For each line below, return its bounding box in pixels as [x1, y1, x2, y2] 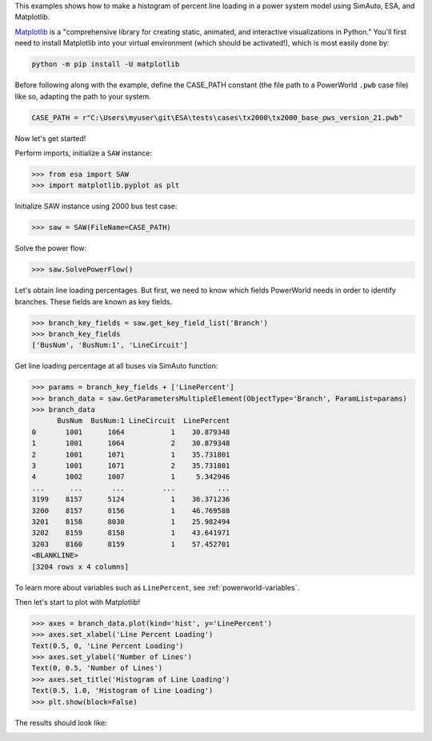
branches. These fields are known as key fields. [14, 296, 172, 306]
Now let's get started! [14, 133, 86, 143]
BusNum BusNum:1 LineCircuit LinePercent [57, 417, 230, 425]
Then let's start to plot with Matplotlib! [14, 597, 140, 606]
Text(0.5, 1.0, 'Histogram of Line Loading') [31, 686, 214, 695]
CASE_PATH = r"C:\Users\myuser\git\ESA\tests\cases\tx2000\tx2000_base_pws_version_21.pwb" [31, 113, 403, 122]
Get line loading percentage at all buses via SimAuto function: [14, 361, 218, 371]
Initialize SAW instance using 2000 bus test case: [14, 201, 178, 211]
